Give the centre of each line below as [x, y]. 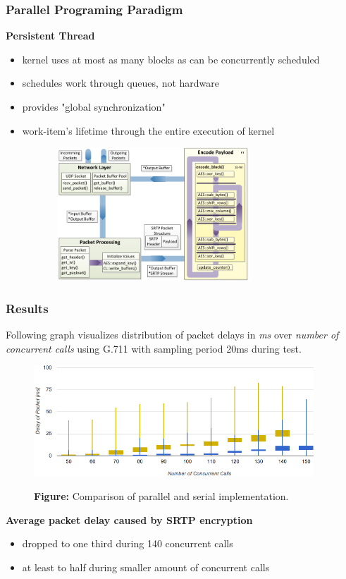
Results [27, 308]
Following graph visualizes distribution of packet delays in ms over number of [172, 334]
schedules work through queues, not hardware [121, 83]
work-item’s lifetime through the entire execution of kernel [148, 130]
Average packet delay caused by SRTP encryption [129, 519]
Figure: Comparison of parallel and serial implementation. [161, 495]
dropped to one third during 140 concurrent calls [128, 543]
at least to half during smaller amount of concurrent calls [146, 567]
